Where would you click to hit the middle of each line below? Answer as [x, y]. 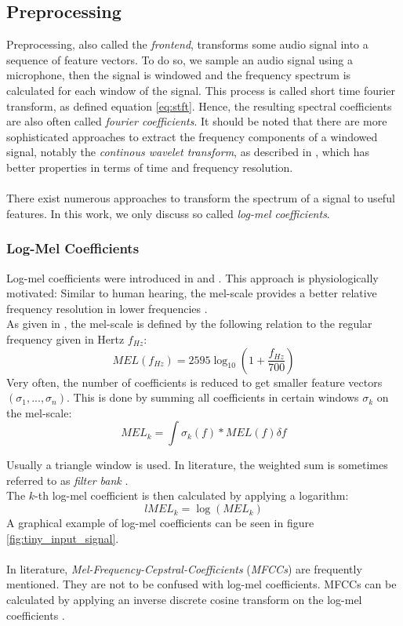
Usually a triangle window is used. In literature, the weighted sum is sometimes [197, 465]
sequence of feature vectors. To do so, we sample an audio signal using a [180, 59]
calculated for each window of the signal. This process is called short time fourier [201, 90]
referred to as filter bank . [67, 480]
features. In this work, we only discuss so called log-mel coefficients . [168, 213]
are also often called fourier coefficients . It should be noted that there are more [197, 121]
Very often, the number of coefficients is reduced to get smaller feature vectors [194, 382]
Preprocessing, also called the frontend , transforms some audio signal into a [187, 44]
